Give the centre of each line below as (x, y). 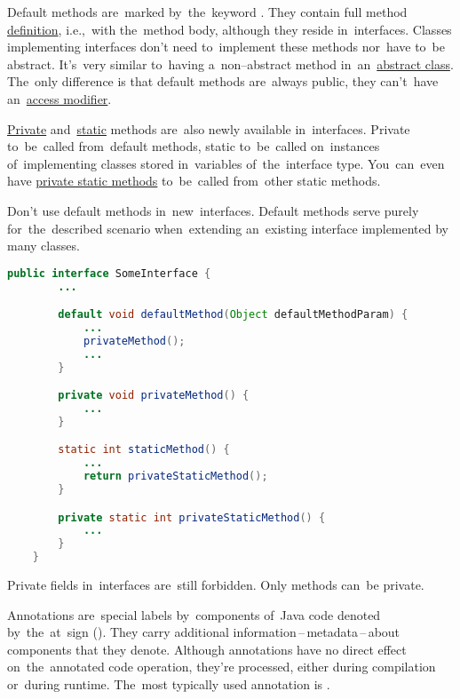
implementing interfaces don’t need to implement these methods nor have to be (226, 47)
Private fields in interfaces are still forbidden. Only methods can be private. (216, 585)
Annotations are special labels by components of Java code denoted (194, 614)
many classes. (44, 246)
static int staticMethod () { (144, 450)
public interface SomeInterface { (109, 273)
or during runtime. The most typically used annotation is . (169, 684)
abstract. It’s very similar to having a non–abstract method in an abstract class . (230, 64)
